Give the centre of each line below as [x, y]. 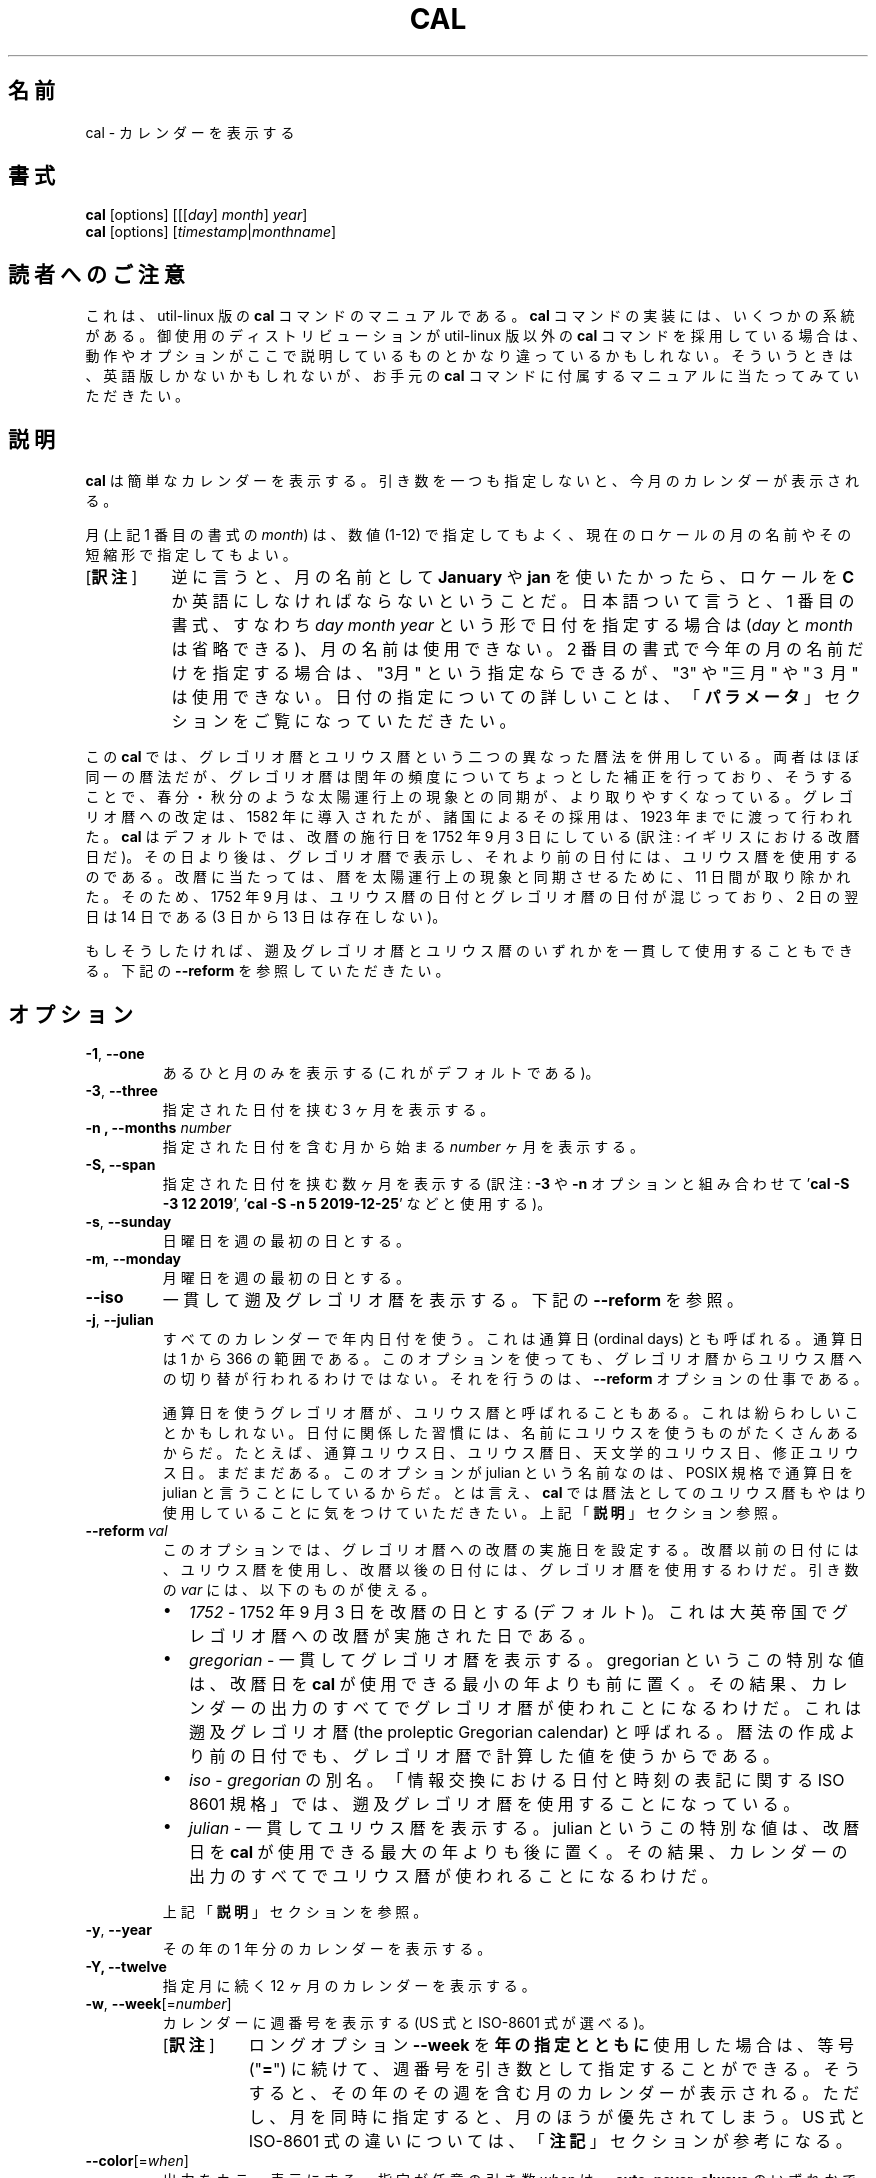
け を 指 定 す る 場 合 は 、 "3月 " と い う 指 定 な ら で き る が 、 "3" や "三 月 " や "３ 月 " [515, 673]
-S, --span [120, 1164]
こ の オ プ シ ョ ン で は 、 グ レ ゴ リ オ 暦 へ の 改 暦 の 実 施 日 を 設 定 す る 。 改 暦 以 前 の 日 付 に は [510, 1549]
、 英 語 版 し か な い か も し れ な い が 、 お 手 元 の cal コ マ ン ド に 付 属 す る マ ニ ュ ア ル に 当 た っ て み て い [472, 376]
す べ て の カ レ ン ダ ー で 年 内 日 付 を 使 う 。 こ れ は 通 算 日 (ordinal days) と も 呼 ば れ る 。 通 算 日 [513, 1338]
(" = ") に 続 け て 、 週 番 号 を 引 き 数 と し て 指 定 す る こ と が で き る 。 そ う [554, 2068]
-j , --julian [119, 1319]
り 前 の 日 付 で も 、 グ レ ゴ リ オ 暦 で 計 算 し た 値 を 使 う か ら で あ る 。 [483, 1755]
